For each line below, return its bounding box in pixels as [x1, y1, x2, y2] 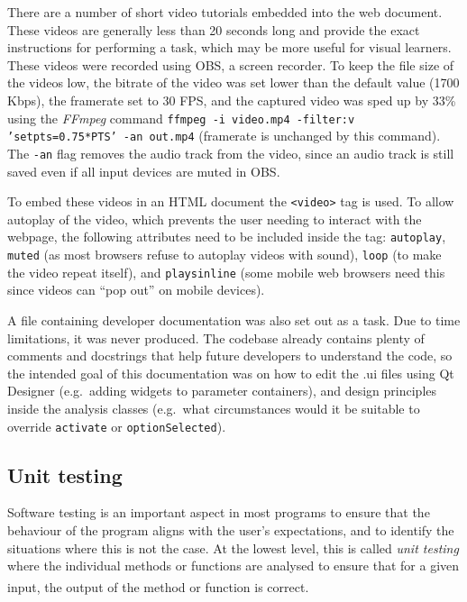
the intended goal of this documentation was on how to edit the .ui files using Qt [7, 363, 454, 382]
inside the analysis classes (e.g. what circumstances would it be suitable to [7, 398, 420, 417]
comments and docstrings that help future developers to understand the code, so [7, 346, 453, 365]
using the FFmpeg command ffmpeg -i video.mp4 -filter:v [7, 108, 355, 127]
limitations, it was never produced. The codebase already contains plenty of [7, 328, 425, 347]
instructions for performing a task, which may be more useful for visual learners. [7, 38, 452, 57]
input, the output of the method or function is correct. [7, 577, 309, 596]
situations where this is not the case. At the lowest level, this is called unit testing [7, 538, 459, 557]
